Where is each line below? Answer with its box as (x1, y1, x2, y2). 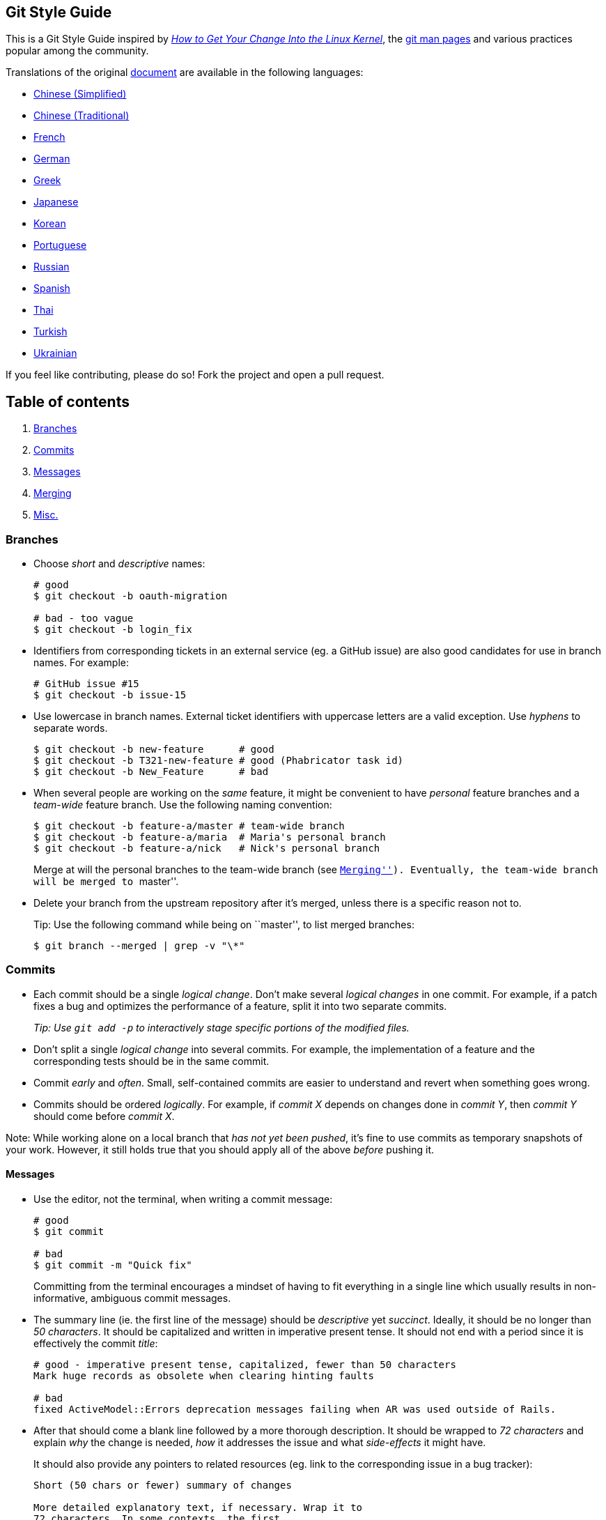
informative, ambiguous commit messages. (33, 1291, 231, 1304)
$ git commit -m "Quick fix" (33, 1259, 192, 1270)
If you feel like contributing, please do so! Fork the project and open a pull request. (6, 369, 384, 381)
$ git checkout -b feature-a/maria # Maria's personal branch (33, 831, 386, 843)
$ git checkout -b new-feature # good (33, 744, 274, 755)
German (33, 153, 70, 165)
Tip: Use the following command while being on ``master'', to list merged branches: (33, 919, 414, 931)
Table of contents (6, 392, 130, 410)
